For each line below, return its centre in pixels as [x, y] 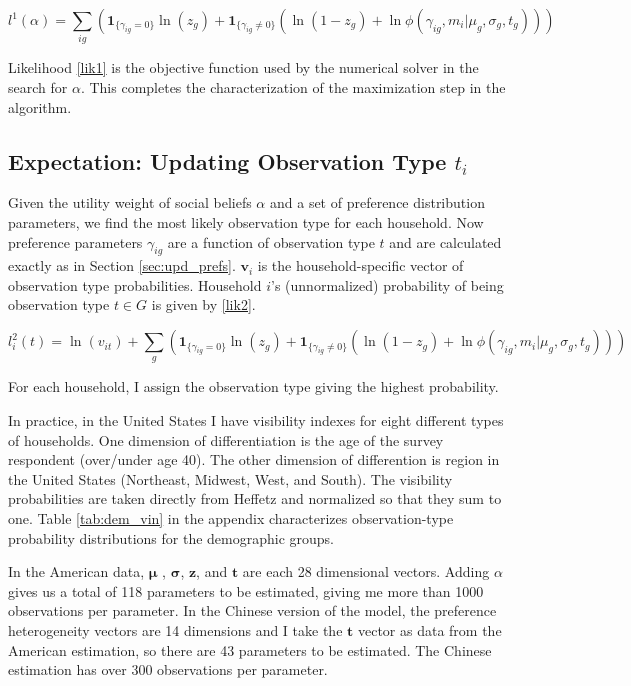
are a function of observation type [271, 241]
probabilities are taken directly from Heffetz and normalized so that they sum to [255, 498]
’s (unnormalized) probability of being [387, 284]
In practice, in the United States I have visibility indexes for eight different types [256, 420]
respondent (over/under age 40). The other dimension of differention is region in [254, 459]
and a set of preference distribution [377, 202]
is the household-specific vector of [360, 265]
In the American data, [76, 571]
